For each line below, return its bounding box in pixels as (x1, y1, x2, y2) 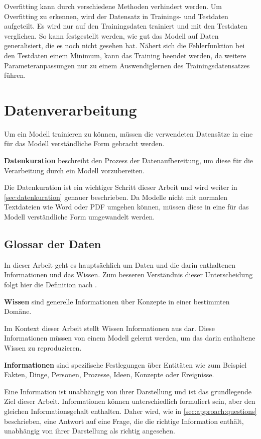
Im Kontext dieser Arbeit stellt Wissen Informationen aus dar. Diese (4, 322, 215, 333)
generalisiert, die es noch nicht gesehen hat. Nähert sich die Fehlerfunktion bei (4, 40, 245, 51)
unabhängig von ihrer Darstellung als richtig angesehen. (4, 425, 175, 436)
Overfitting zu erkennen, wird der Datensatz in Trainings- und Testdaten (4, 11, 228, 21)
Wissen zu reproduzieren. (4, 342, 82, 353)
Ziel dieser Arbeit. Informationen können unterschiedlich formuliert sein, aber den (4, 396, 255, 406)
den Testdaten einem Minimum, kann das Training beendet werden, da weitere (4, 50, 246, 60)
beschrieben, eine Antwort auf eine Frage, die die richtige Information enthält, (4, 415, 244, 426)
